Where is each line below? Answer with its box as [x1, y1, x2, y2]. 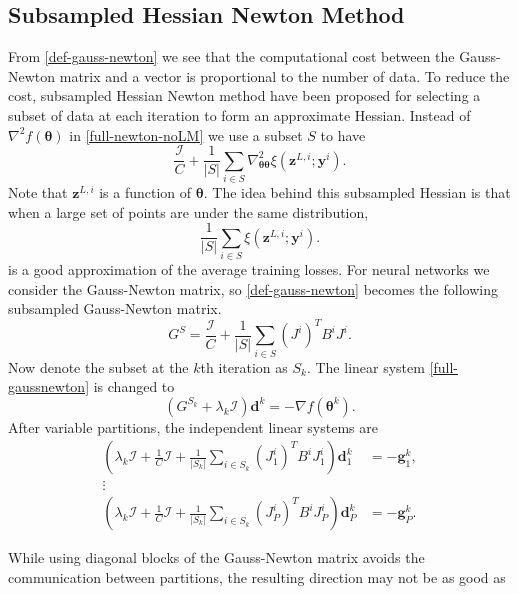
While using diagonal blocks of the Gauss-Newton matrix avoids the [8, 547, 425, 568]
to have [320, 124, 366, 145]
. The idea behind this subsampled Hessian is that [203, 181, 511, 202]
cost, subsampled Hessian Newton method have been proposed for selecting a [8, 85, 481, 106]
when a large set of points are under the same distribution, [8, 201, 369, 222]
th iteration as [200, 356, 288, 377]
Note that [8, 181, 68, 202]
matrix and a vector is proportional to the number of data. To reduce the [59, 65, 510, 86]
